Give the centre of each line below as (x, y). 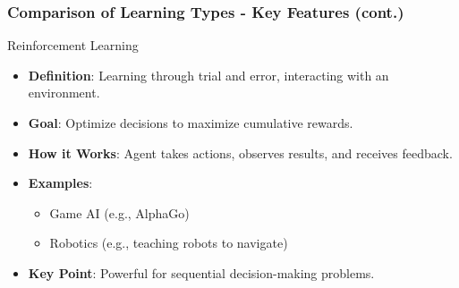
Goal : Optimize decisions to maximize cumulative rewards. (191, 123)
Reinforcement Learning (73, 45)
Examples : (60, 183)
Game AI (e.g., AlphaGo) (119, 212)
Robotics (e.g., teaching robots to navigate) (169, 243)
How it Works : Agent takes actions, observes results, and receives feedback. (240, 152)
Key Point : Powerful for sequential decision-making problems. (201, 272)
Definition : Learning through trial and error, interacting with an (208, 75)
